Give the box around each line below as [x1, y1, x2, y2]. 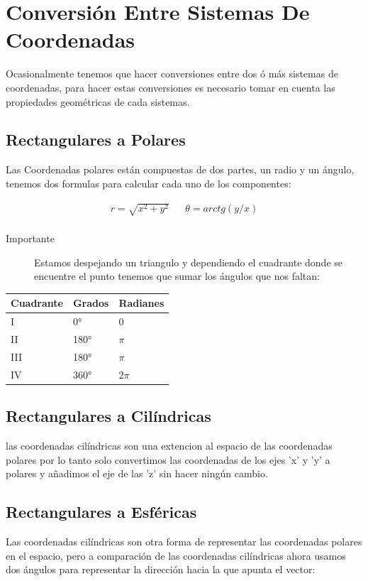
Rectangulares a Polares [6, 129, 186, 151]
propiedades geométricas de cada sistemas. [6, 94, 190, 109]
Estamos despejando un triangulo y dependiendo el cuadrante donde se [34, 254, 343, 269]
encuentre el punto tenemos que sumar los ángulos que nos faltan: [34, 268, 320, 283]
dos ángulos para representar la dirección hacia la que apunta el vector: [6, 562, 316, 577]
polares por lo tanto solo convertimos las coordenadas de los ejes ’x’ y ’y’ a [6, 452, 330, 467]
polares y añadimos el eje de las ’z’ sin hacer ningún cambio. [6, 466, 268, 481]
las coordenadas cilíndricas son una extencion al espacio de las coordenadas [6, 438, 333, 453]
